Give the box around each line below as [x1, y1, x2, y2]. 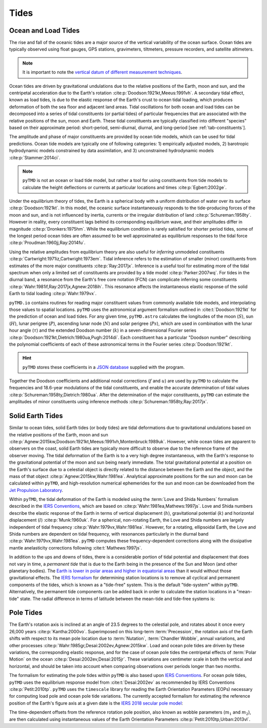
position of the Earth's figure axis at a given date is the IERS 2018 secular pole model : [9, 700, 183, 706]
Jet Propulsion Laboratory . [9, 487, 64, 493]
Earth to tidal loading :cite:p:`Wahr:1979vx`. [9, 291, 96, 297]
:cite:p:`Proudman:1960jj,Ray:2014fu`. [9, 240, 86, 245]
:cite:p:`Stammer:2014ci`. [9, 154, 60, 161]
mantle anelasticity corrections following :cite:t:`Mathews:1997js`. [9, 545, 142, 550]
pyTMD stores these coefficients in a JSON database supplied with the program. [22, 364, 185, 370]
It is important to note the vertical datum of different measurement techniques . [22, 69, 182, 75]
